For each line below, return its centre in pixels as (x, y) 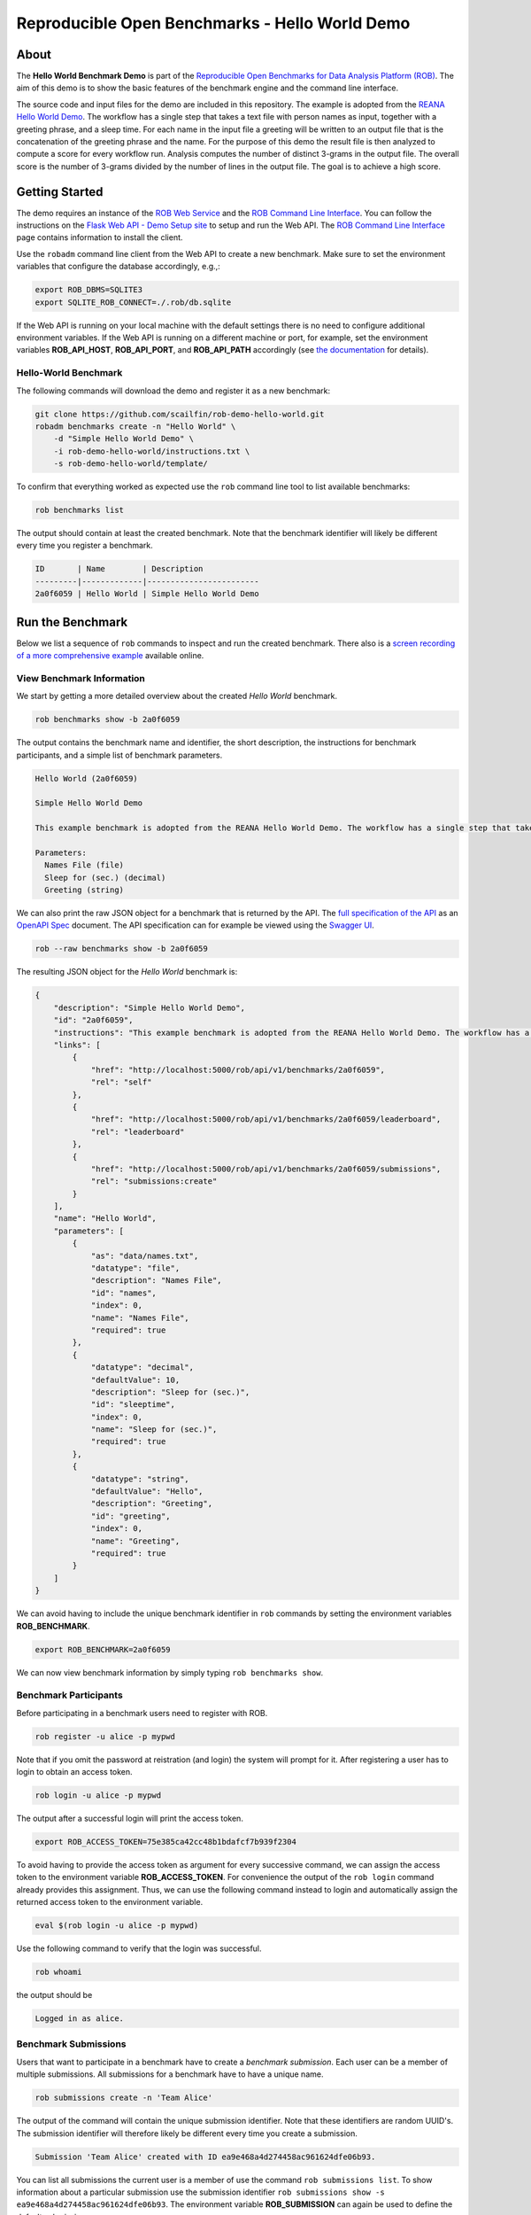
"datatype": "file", (135, 1268)
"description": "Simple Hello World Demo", (149, 1007)
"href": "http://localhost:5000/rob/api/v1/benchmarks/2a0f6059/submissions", (266, 1169)
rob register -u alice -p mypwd (105, 1736)
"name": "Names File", (140, 1317)
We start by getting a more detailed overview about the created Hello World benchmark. (177, 696)
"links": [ (77, 1045)
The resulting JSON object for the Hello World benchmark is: (127, 972)
